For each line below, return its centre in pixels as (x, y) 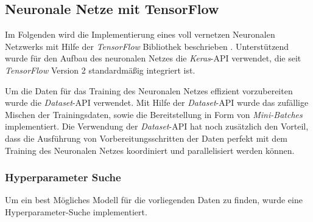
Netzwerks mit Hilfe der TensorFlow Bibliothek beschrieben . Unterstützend (147, 46)
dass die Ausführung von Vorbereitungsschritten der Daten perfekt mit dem (146, 138)
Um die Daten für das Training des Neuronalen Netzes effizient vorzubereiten (149, 90)
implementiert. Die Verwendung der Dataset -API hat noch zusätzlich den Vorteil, (157, 126)
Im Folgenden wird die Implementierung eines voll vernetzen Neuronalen (140, 34)
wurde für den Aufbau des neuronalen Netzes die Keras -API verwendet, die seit (153, 58)
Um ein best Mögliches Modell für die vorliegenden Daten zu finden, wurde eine (154, 200)
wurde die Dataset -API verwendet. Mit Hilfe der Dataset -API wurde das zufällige (157, 102)
